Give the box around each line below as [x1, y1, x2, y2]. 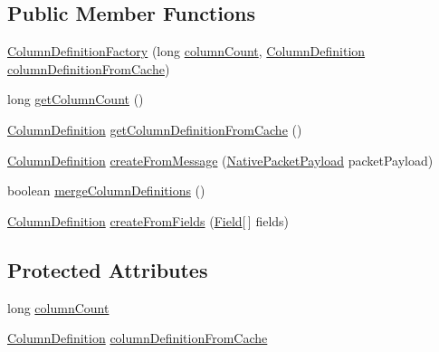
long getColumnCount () [7, 90, 144, 109]
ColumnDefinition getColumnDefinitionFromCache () [7, 119, 302, 138]
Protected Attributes [7, 255, 208, 283]
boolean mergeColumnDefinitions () [7, 181, 205, 200]
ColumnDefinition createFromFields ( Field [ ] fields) [7, 211, 290, 230]
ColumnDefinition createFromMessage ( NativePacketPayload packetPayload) [7, 150, 434, 169]
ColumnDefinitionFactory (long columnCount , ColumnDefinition [7, 42, 366, 61]
